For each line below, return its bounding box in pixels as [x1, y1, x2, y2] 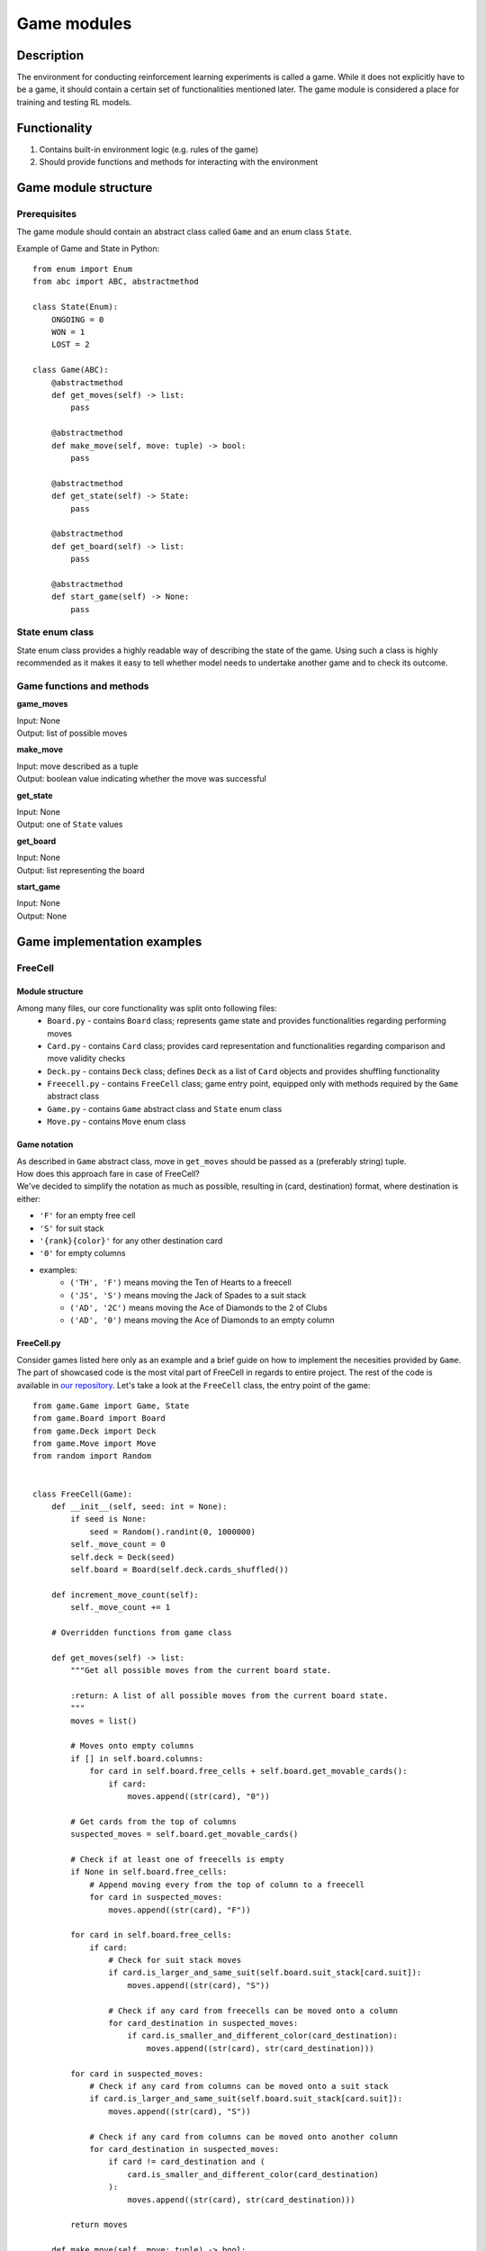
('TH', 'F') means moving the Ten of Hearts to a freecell [69, 1277, 292, 1288]
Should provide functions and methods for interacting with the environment [39, 157, 319, 167]
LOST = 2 [50, 339, 90, 350]
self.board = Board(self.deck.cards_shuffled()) [70, 1564, 290, 1575]
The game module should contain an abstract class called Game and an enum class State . [16, 226, 353, 238]
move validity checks [47, 1053, 126, 1064]
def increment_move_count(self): [50, 1589, 200, 1600]
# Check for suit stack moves [108, 1955, 242, 1966]
